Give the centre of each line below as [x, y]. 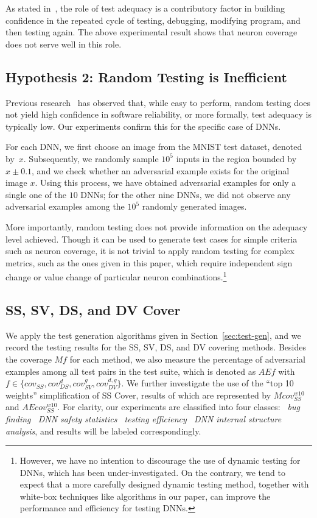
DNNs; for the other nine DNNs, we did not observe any [186, 194]
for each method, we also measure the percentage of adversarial [187, 359]
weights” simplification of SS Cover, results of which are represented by [138, 395]
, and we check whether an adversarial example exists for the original [161, 170]
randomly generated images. [194, 206]
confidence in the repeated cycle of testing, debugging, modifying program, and [153, 20]
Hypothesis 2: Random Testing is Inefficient [146, 76]
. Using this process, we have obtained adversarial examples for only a [165, 183]
